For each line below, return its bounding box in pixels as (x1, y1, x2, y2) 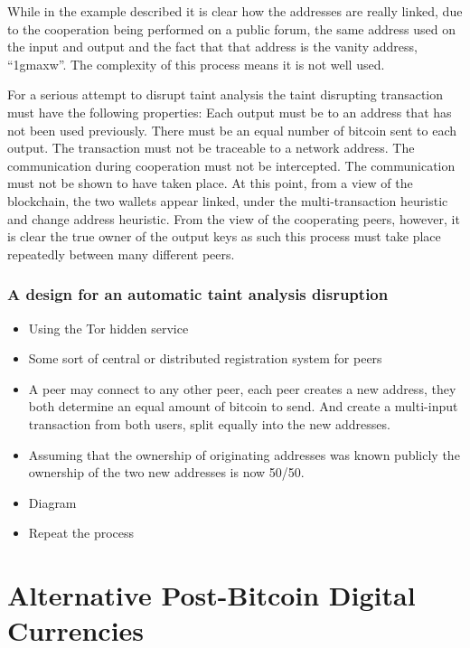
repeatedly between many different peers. (7, 244, 235, 263)
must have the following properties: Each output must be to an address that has (7, 102, 452, 121)
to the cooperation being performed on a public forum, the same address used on (7, 19, 456, 38)
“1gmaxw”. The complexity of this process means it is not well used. (7, 54, 385, 73)
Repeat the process (28, 523, 135, 542)
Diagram (28, 493, 77, 512)
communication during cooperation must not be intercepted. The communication (7, 155, 456, 174)
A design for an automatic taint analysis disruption (7, 283, 389, 305)
